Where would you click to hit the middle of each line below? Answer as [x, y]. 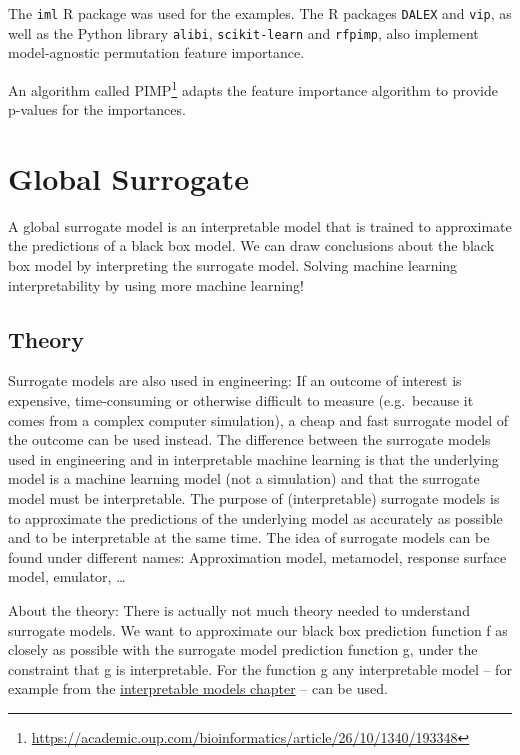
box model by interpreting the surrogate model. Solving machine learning [233, 265]
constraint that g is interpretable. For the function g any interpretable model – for [260, 668]
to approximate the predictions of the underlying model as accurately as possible [255, 517]
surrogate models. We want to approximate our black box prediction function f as [258, 629]
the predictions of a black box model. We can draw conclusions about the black [251, 245]
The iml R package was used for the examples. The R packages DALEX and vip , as [260, 13]
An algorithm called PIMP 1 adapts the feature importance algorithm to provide [253, 88]
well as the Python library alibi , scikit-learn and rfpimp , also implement [243, 32]
